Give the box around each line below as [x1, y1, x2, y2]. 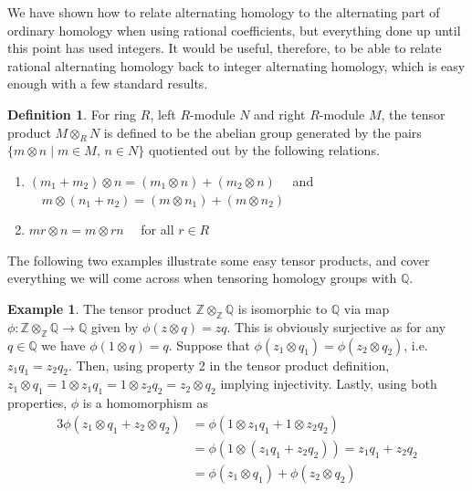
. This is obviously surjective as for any [226, 317, 446, 336]
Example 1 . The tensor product [7, 298, 192, 318]
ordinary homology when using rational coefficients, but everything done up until [7, 20, 461, 39]
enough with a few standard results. [7, 74, 208, 93]
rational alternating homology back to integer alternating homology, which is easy [7, 56, 466, 75]
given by [90, 317, 139, 336]
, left [150, 104, 176, 123]
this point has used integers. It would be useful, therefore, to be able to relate [7, 38, 442, 57]
